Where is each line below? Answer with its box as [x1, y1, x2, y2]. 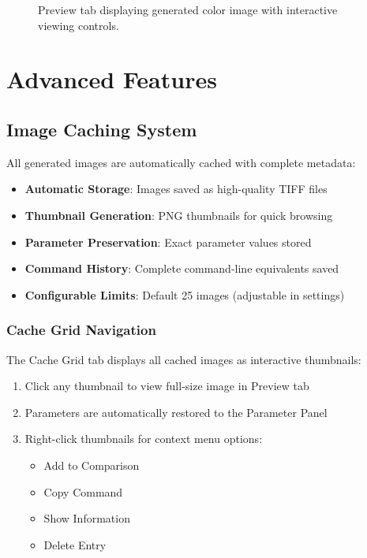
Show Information [43, 510, 130, 526]
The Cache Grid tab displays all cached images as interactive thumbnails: [6, 351, 361, 367]
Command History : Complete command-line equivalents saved [24, 260, 339, 277]
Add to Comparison [43, 456, 140, 473]
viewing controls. [38, 17, 119, 33]
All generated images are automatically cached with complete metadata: [6, 154, 356, 170]
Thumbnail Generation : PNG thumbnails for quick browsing [24, 206, 333, 223]
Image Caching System [6, 117, 197, 141]
